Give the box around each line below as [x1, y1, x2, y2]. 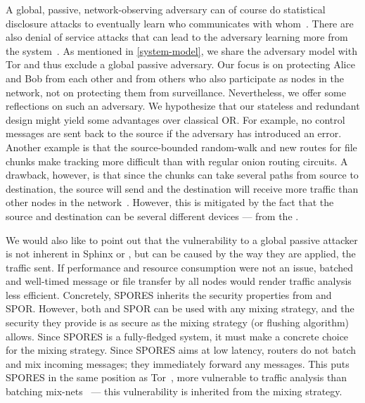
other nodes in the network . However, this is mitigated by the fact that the [6, 195, 334, 210]
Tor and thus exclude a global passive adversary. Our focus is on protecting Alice [6, 57, 355, 72]
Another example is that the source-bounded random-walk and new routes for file [6, 139, 357, 154]
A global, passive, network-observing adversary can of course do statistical [6, 2, 326, 16]
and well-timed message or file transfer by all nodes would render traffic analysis [6, 274, 352, 288]
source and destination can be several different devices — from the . [6, 208, 299, 223]
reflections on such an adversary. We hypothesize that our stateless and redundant [6, 98, 360, 113]
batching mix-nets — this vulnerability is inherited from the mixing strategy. [6, 384, 342, 399]
